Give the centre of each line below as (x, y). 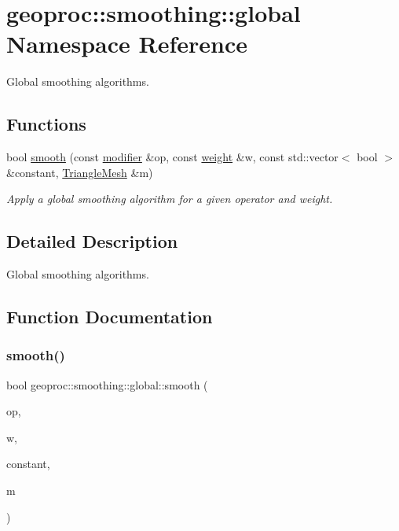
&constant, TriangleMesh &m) (80, 172)
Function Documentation (110, 317)
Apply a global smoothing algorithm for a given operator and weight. (170, 199)
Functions (46, 124)
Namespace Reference (127, 44)
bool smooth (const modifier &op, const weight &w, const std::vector (172, 157)
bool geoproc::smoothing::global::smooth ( (107, 384)
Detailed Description (92, 241)
